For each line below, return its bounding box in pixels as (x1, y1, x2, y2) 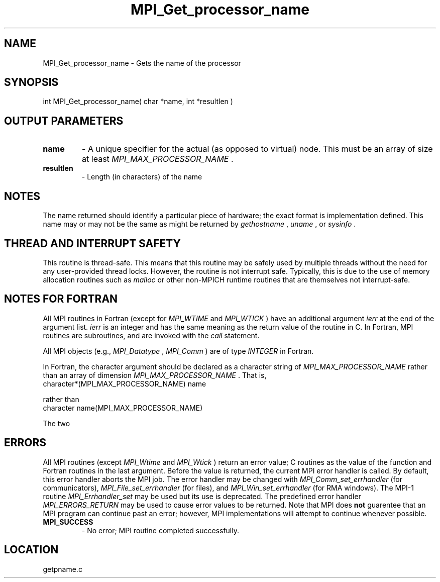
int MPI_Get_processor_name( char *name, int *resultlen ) (43, 97, 233, 106)
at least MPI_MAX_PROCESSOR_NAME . (82, 154, 234, 164)
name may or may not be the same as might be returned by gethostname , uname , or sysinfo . (43, 220, 356, 229)
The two (43, 419, 70, 428)
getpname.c (43, 564, 82, 573)
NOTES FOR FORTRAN (4, 293, 118, 306)
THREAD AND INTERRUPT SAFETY (4, 237, 181, 250)
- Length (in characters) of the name (81, 172, 202, 181)
